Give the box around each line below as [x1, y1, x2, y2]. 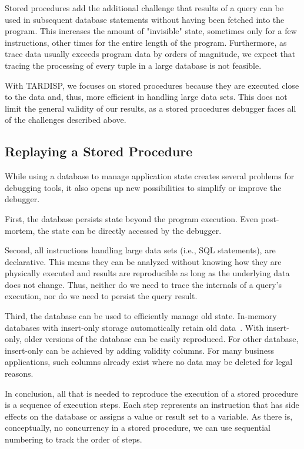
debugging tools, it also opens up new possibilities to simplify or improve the [5, 181, 282, 193]
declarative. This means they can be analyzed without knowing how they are [5, 255, 282, 267]
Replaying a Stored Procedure [5, 142, 193, 160]
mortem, [5, 224, 35, 236]
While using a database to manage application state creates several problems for [5, 170, 295, 182]
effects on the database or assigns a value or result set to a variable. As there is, [5, 410, 293, 422]
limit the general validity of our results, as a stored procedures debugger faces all [5, 102, 296, 114]
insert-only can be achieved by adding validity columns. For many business [5, 344, 275, 356]
